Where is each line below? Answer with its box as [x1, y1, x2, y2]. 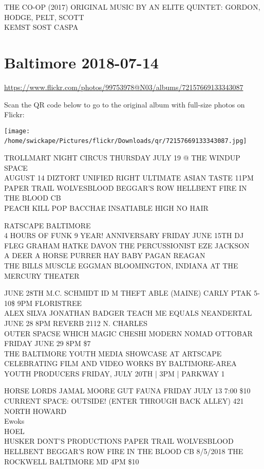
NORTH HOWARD [4, 405, 67, 416]
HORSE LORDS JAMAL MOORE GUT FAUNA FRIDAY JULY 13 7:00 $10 [4, 385, 251, 396]
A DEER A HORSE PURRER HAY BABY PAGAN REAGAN [4, 250, 205, 261]
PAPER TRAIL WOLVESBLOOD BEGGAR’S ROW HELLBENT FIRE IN [4, 182, 247, 193]
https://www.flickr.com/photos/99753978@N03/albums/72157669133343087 [4, 81, 243, 92]
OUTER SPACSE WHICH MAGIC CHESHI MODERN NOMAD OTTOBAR [4, 328, 253, 338]
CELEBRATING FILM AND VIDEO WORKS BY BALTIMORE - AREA [4, 358, 237, 369]
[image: [4, 127, 30, 135]
